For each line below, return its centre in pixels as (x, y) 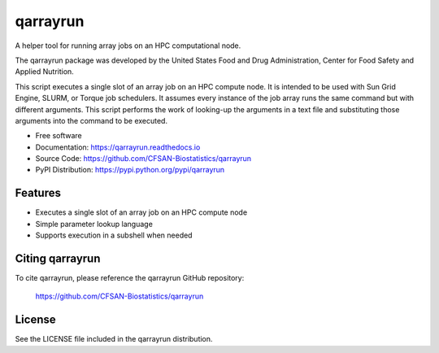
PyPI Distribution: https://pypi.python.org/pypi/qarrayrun (130, 170)
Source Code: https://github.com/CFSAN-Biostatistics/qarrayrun (143, 159)
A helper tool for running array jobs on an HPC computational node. (128, 46)
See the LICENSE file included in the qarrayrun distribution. (114, 339)
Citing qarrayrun (58, 258)
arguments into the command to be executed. (91, 120)
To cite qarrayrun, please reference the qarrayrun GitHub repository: (130, 278)
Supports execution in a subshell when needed (114, 235)
